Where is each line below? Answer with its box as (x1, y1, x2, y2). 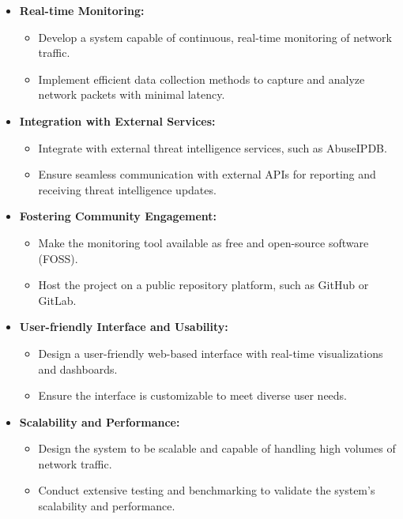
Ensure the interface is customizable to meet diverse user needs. (38, 387, 348, 404)
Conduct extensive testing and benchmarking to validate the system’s (38, 482, 375, 498)
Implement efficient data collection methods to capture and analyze (38, 70, 365, 87)
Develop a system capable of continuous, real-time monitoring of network (38, 28, 392, 45)
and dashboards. (38, 360, 118, 377)
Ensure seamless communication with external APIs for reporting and (38, 166, 376, 182)
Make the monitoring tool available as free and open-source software (38, 234, 369, 250)
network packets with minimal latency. (38, 86, 225, 103)
